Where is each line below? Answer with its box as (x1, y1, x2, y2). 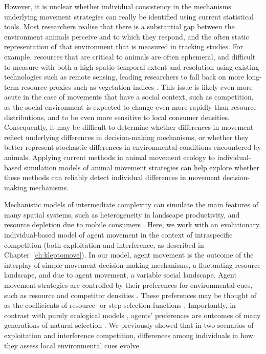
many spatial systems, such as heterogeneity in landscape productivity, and (4, 209, 240, 220)
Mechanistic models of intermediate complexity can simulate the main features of (4, 199, 258, 210)
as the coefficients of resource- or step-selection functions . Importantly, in (4, 300, 236, 310)
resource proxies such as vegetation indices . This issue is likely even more (21, 81, 253, 92)
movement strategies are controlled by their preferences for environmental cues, (4, 280, 253, 290)
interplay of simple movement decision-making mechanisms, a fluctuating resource (4, 259, 261, 270)
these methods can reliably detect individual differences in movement (4, 172, 220, 183)
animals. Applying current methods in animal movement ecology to (4, 151, 215, 162)
